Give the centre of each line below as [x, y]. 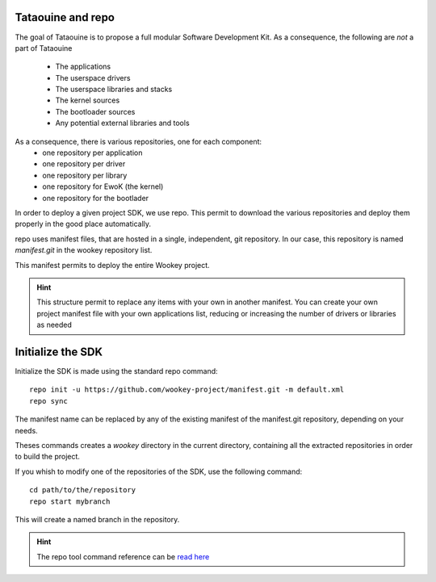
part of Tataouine [44, 48]
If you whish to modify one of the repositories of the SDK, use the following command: [159, 471]
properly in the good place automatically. [83, 224]
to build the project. [48, 457]
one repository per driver [84, 164]
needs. [26, 430]
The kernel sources [88, 100]
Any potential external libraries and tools [122, 123]
